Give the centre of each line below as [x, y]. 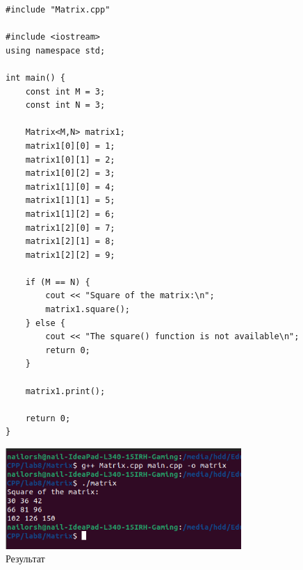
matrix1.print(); [65, 391]
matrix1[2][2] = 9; [70, 255]
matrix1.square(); [88, 310]
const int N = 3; [65, 105]
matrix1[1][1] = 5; [70, 201]
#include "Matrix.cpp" [58, 10]
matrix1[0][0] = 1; [70, 146]
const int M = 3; [65, 91]
